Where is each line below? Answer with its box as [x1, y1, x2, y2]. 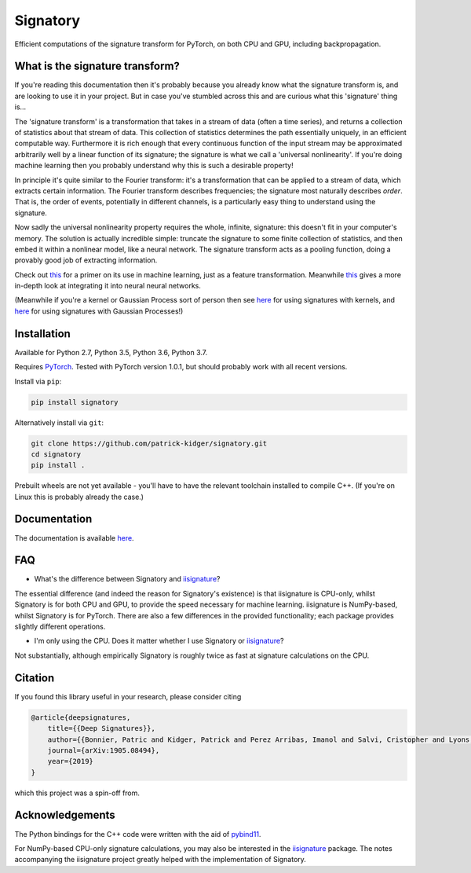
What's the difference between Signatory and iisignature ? [34, 574, 221, 584]
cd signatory [31, 449, 82, 459]
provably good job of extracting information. [14, 255, 158, 265]
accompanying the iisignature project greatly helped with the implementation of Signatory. [14, 855, 306, 864]
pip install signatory [31, 398, 119, 406]
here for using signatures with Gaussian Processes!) [14, 306, 184, 316]
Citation [14, 671, 55, 684]
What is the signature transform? [14, 60, 181, 73]
